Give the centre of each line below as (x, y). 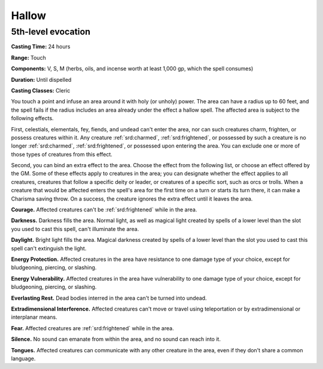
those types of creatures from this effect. (62, 154)
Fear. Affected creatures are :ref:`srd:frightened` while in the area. (92, 328)
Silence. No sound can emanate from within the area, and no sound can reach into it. (116, 339)
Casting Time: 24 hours (41, 47)
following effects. (32, 118)
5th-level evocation (51, 32)
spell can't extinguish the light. (49, 248)
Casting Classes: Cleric (41, 90)
